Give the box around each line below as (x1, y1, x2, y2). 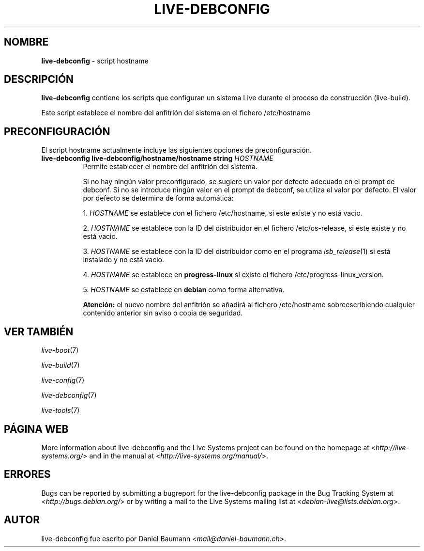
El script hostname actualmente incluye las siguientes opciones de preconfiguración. (41, 146, 312, 155)
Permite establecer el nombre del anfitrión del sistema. (83, 162, 257, 171)
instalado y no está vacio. (83, 255, 164, 264)
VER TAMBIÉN (4, 325, 74, 338)
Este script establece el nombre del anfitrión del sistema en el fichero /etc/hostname (41, 109, 311, 117)
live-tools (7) (41, 406, 80, 415)
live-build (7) (41, 361, 80, 370)
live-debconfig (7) (41, 391, 97, 400)
